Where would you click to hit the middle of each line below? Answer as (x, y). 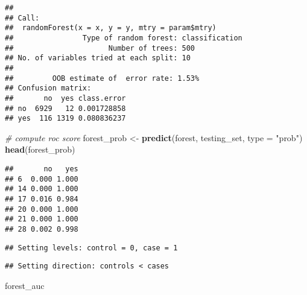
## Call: (22, 18)
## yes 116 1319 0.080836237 (65, 119)
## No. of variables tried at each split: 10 (98, 58)
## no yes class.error (65, 98)
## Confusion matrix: (48, 88)
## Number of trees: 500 (100, 48)
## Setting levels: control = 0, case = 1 (91, 248)
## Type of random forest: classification (124, 38)
